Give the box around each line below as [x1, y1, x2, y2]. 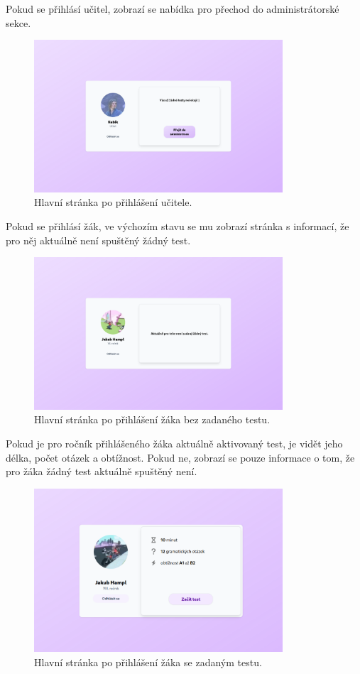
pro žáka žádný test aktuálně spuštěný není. [6, 464, 197, 479]
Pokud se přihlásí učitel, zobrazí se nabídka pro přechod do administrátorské [6, 1, 339, 16]
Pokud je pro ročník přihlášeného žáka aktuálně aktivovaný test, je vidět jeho [6, 436, 343, 451]
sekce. [6, 15, 31, 30]
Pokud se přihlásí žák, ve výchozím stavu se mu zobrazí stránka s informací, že [6, 219, 349, 234]
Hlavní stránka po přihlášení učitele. [34, 195, 192, 210]
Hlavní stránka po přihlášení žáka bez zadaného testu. [34, 412, 271, 427]
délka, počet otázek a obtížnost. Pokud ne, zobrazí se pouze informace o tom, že [6, 450, 355, 464]
